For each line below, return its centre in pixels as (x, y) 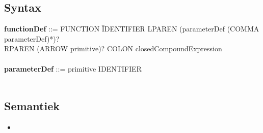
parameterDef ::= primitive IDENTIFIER (73, 68)
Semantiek (32, 106)
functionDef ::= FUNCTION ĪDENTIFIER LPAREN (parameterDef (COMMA (132, 29)
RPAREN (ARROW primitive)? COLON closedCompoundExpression (113, 48)
